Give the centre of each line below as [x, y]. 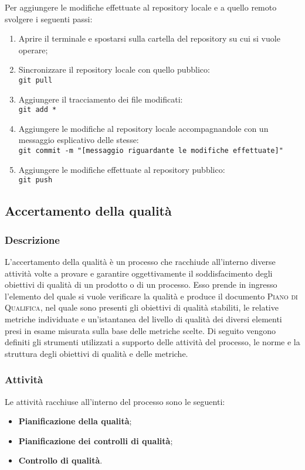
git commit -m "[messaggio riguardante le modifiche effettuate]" [151, 151]
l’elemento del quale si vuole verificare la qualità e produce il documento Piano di [151, 296]
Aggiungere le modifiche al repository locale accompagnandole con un [143, 128]
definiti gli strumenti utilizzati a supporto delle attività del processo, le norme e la [152, 342]
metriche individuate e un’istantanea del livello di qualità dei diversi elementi [143, 319]
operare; [33, 50]
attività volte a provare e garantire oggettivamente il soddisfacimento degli [139, 273]
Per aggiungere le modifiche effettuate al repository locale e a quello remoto [141, 7]
